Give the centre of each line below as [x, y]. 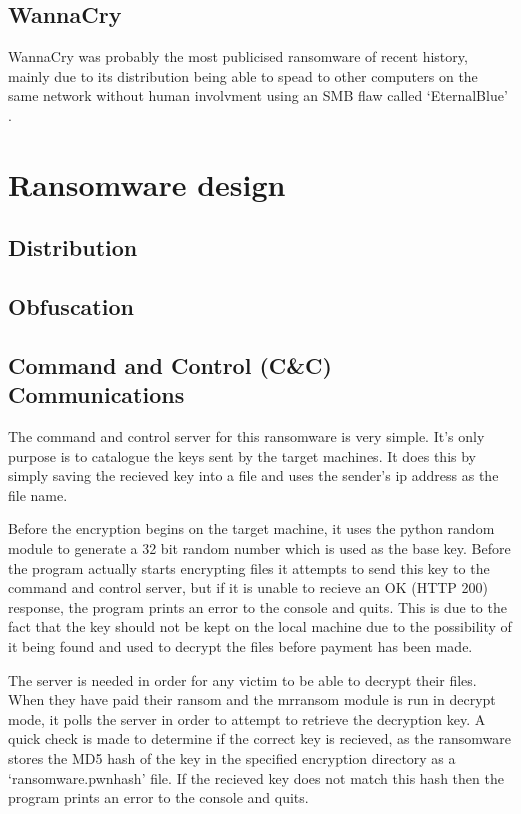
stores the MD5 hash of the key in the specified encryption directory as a [232, 758]
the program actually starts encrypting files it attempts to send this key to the [249, 567]
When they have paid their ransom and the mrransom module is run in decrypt [252, 699]
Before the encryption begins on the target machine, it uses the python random [251, 528]
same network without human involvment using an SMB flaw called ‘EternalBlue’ [258, 95]
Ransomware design [147, 183]
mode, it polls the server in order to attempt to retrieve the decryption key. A [247, 718]
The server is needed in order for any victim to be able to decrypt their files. [242, 679]
